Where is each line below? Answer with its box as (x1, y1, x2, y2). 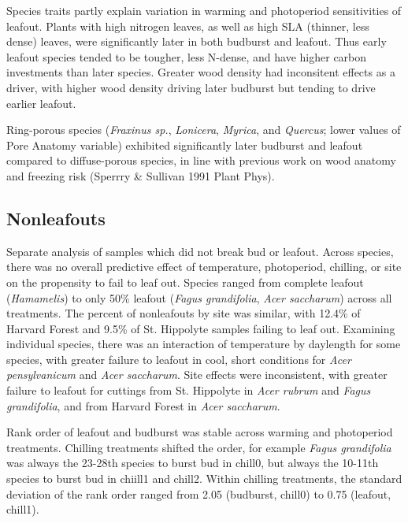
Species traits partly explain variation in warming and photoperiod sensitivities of (6, 2, 402, 18)
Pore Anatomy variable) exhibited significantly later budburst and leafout (6, 136, 363, 153)
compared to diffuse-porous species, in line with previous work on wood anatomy (6, 152, 396, 169)
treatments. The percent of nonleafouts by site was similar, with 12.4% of (6, 305, 361, 321)
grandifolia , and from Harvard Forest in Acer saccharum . (6, 397, 280, 414)
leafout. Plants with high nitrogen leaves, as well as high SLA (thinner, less (6, 17, 369, 34)
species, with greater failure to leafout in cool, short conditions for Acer (6, 351, 351, 367)
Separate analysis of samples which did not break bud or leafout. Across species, (6, 243, 394, 259)
